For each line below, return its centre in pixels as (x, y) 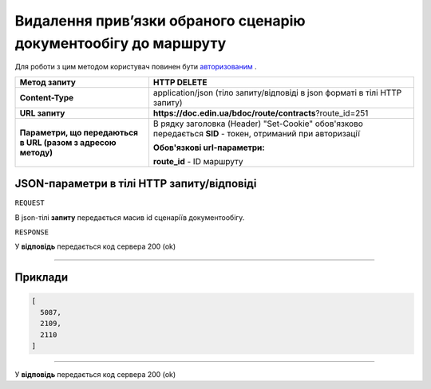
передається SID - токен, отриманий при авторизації (257, 133)
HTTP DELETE (180, 82)
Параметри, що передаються (79, 132)
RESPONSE (32, 232)
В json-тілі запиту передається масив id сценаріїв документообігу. (130, 217)
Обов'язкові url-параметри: (209, 147)
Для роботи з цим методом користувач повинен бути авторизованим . (136, 67)
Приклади (42, 278)
